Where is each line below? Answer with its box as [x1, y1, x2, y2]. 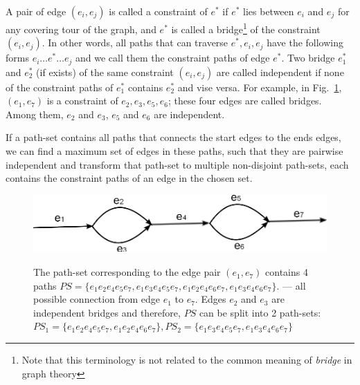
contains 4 [265, 265, 308, 279]
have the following [267, 35, 344, 50]
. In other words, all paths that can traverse [42, 35, 228, 50]
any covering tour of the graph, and [6, 21, 156, 36]
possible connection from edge [33, 292, 160, 306]
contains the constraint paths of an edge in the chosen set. [6, 171, 253, 185]
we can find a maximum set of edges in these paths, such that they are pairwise [6, 144, 343, 158]
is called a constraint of [109, 4, 208, 18]
